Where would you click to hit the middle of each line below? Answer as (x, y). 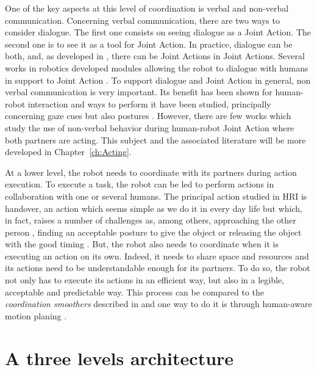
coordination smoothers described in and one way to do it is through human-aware (158, 304)
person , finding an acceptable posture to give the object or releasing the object (153, 232)
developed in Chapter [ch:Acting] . (68, 152)
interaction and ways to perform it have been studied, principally (149, 103)
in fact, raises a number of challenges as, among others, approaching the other (151, 220)
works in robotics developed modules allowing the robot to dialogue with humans (157, 67)
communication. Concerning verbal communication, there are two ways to (142, 20)
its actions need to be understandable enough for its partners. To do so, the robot (158, 268)
